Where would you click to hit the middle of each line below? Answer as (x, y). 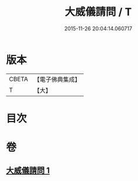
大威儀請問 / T (98, 12)
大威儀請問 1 (28, 171)
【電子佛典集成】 (57, 79)
